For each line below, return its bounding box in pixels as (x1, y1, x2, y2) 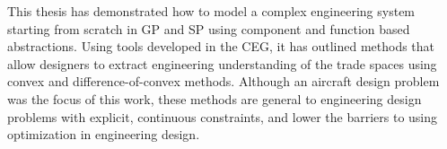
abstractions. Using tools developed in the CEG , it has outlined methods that (7, 37, 435, 56)
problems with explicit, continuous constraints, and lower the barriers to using (7, 107, 438, 126)
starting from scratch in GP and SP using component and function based (7, 19, 410, 38)
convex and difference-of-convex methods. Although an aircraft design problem (7, 72, 440, 91)
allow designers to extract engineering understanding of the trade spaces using (7, 54, 437, 73)
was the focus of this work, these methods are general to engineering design (7, 89, 422, 108)
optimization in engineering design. (7, 125, 200, 144)
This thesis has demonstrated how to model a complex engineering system (7, 2, 416, 20)
